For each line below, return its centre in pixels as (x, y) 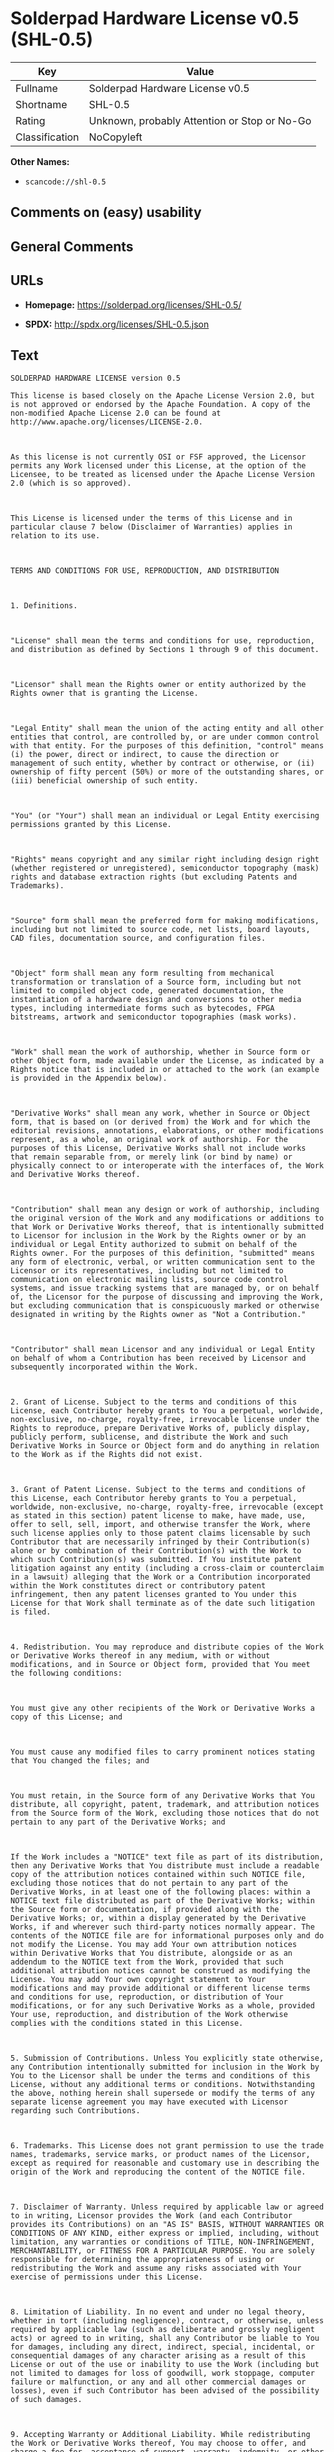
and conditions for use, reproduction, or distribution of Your (147, 1997)
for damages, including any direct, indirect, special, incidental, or (162, 2347)
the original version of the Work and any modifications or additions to (167, 1218)
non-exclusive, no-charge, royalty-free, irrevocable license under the (165, 1420)
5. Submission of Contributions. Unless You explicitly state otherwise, (167, 2058)
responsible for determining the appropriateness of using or (142, 2260)
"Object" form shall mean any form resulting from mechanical (142, 973)
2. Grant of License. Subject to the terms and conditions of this (154, 1402)
